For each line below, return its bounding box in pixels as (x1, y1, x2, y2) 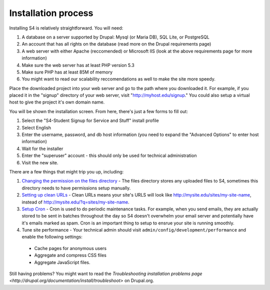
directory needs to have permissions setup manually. (21, 185, 131, 191)
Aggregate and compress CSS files (34, 252, 107, 258)
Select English (21, 124, 51, 130)
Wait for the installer (21, 145, 63, 151)
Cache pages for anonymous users (34, 245, 107, 251)
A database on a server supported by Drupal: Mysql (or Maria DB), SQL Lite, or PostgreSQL (21, 34, 209, 40)
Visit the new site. (21, 159, 58, 165)
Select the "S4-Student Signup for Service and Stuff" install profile (21, 117, 159, 123)
